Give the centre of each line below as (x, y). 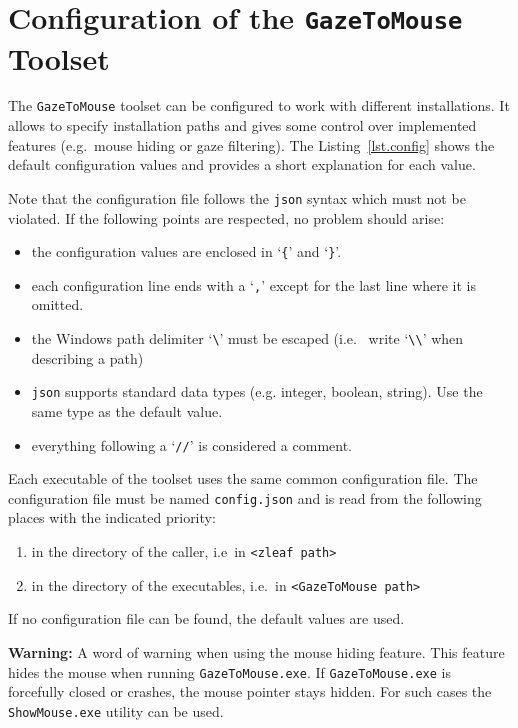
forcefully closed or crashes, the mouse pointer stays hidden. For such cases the (250, 691)
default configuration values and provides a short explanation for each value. (242, 164)
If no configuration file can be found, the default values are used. (206, 618)
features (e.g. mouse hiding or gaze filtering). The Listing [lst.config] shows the (251, 144)
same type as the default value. (127, 410)
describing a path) (87, 357)
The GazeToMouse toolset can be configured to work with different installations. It (259, 105)
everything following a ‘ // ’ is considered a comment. (192, 444)
